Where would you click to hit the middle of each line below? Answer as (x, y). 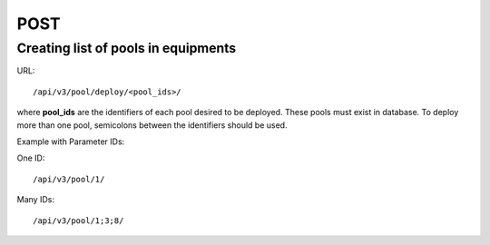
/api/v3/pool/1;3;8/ (78, 220)
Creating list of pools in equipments (127, 48)
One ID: (31, 158)
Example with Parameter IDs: (71, 142)
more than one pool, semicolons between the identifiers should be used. (152, 125)
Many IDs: (35, 200)
